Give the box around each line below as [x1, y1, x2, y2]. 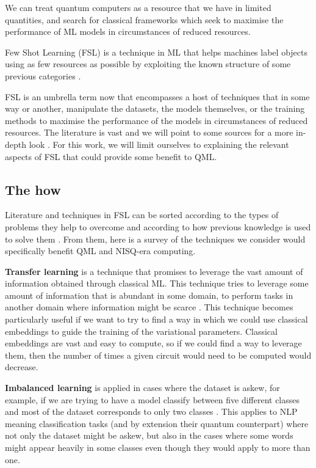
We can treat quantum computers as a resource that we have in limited [5, 1, 271, 13]
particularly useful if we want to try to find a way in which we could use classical [5, 313, 308, 326]
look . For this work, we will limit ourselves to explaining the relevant [29, 137, 289, 150]
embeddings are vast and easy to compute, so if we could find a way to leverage [5, 337, 302, 349]
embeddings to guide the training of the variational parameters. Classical [5, 324, 278, 337]
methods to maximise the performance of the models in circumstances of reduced [5, 114, 308, 126]
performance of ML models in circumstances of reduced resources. [5, 25, 251, 38]
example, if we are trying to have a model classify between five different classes [5, 393, 300, 406]
